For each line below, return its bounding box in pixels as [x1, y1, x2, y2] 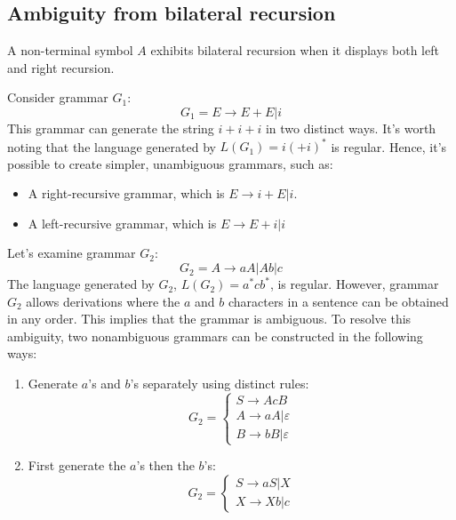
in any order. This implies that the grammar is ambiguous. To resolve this [7, 309, 412, 328]
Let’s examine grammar [7, 244, 136, 262]
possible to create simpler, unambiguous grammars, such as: [7, 154, 333, 172]
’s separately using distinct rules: [130, 374, 309, 393]
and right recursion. [7, 58, 115, 76]
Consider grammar [7, 88, 108, 107]
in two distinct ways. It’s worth [265, 118, 436, 137]
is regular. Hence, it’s [331, 137, 447, 156]
